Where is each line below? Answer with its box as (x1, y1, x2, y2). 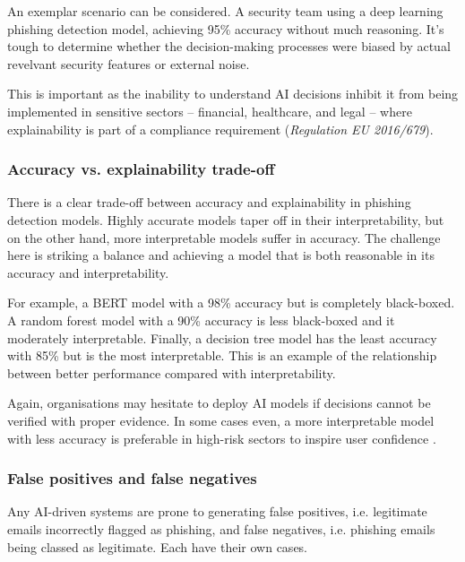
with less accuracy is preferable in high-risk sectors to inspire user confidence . (7, 428, 436, 447)
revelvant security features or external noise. (7, 54, 250, 73)
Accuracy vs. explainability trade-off (7, 158, 275, 180)
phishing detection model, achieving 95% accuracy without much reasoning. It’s (7, 19, 444, 38)
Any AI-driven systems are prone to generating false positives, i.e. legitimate (7, 502, 427, 521)
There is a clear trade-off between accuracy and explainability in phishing (7, 193, 411, 212)
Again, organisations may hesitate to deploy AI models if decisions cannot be (7, 393, 431, 412)
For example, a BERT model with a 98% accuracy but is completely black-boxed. (7, 293, 455, 312)
